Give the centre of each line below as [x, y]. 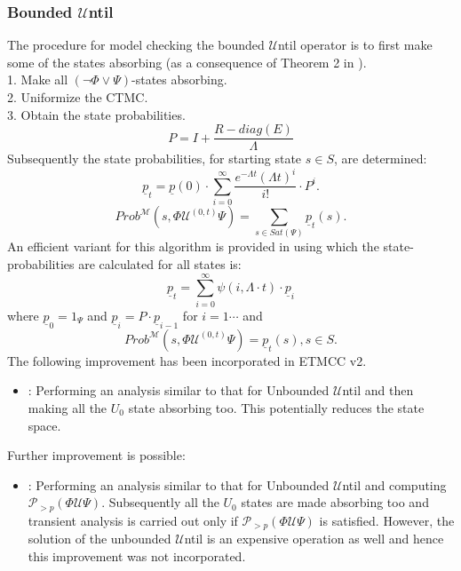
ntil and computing [394, 484]
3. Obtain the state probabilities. [96, 114]
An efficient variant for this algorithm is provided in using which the [193, 246]
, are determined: [381, 159]
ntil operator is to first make [355, 45]
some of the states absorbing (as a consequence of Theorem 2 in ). [187, 62]
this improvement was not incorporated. [137, 555]
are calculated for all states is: [160, 264]
